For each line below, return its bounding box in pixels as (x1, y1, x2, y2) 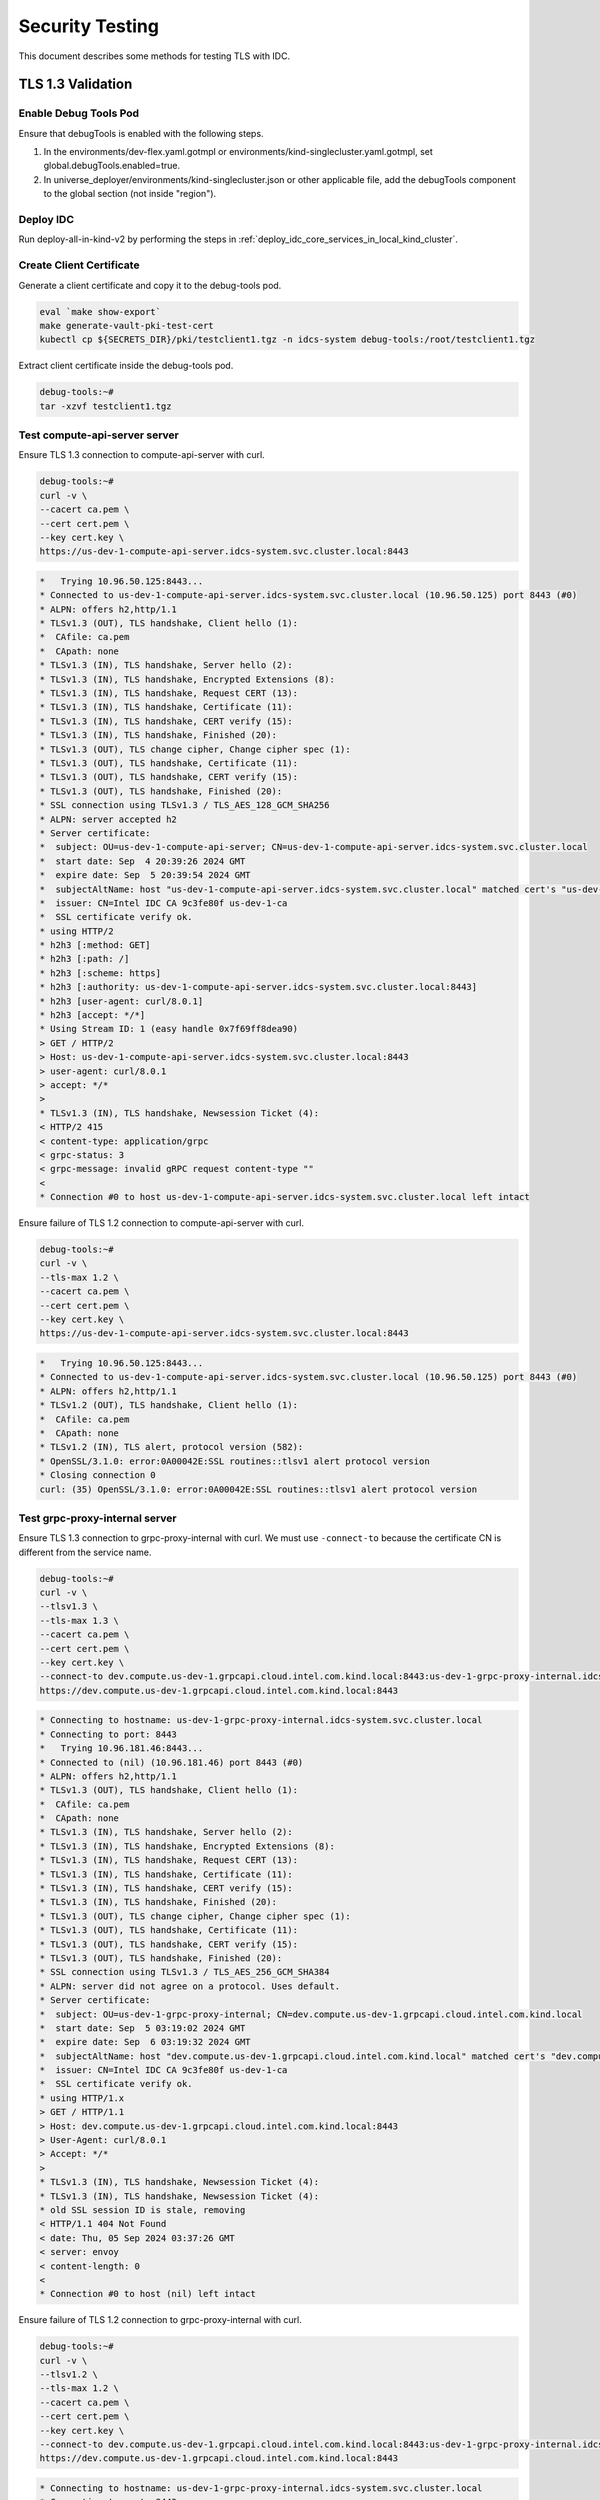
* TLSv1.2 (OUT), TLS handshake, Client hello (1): (39, 1400, 299, 1411)
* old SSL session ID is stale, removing (39, 2205, 246, 2215)
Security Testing (18, 15, 160, 37)
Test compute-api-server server (18, 428, 179, 442)
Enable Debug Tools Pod (18, 106, 140, 120)
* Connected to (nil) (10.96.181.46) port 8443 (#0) (39, 1756, 304, 1768)
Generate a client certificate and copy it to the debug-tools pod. (18, 279, 282, 291)
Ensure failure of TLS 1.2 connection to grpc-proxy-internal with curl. (18, 2314, 302, 2326)
